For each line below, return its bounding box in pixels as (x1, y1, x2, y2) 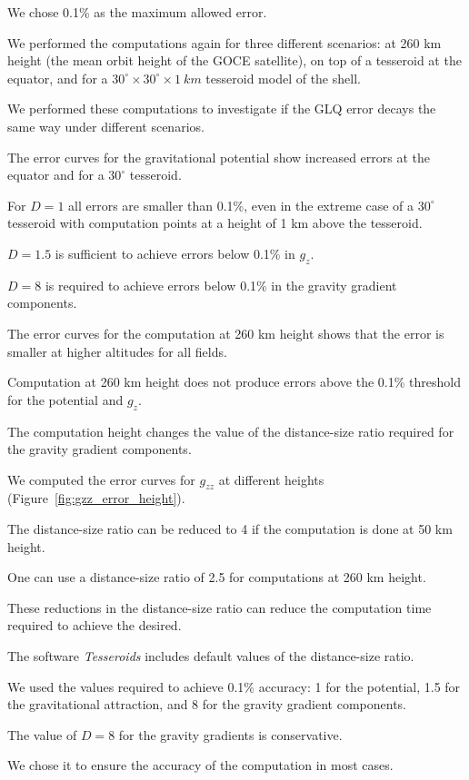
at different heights (218, 469, 324, 489)
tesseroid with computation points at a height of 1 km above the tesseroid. (7, 213, 423, 232)
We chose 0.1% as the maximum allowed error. (7, 3, 267, 21)
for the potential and (7, 390, 124, 409)
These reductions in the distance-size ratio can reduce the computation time (7, 597, 432, 617)
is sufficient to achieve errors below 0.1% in (55, 243, 295, 262)
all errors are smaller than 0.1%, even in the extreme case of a (68, 195, 414, 214)
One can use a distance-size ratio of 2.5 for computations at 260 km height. (7, 568, 426, 587)
